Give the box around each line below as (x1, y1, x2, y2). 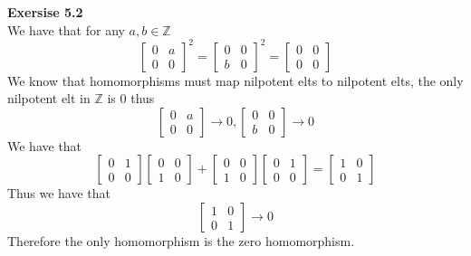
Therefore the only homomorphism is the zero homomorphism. (7, 232, 355, 251)
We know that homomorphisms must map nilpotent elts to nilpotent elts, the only (7, 71, 464, 90)
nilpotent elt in (7, 89, 91, 108)
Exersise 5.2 (7, 3, 83, 21)
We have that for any (7, 20, 125, 39)
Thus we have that (7, 184, 111, 203)
